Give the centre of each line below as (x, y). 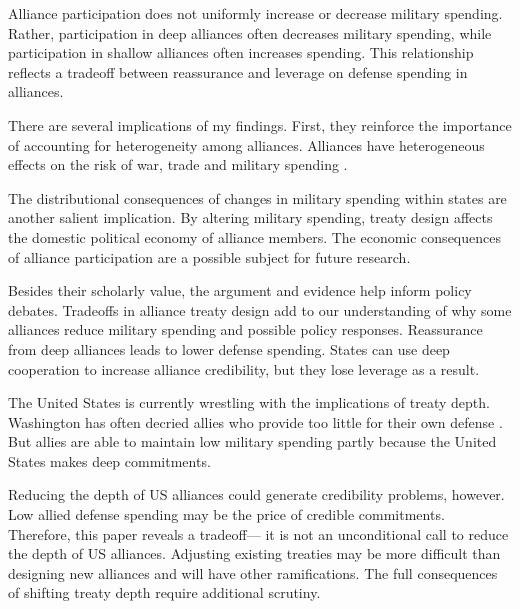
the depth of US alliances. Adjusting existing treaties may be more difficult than (254, 553)
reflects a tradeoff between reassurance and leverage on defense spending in (238, 71)
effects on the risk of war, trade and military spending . (178, 164)
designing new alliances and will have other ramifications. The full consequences (253, 572)
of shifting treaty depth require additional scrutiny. (164, 592)
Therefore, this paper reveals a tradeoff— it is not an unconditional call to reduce (258, 533)
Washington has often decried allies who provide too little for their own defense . (255, 421)
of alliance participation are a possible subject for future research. (209, 256)
